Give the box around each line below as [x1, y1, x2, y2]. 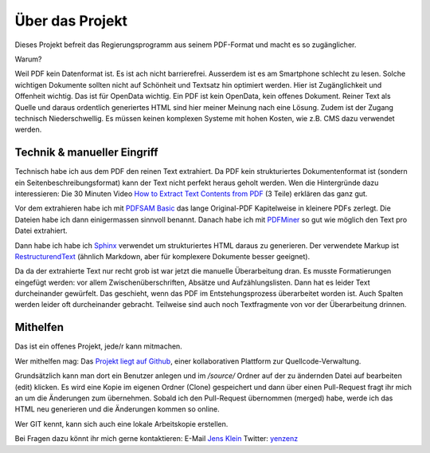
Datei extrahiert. [14, 226, 68, 235]
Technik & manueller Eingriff [14, 146, 158, 160]
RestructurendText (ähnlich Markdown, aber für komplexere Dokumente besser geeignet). [14, 251, 311, 261]
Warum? [14, 54, 42, 64]
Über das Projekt [14, 12, 127, 30]
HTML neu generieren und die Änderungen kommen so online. [14, 404, 221, 414]
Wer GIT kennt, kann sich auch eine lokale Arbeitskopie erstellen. [14, 419, 229, 428]
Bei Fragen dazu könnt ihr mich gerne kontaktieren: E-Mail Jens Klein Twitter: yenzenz [14, 434, 299, 443]
